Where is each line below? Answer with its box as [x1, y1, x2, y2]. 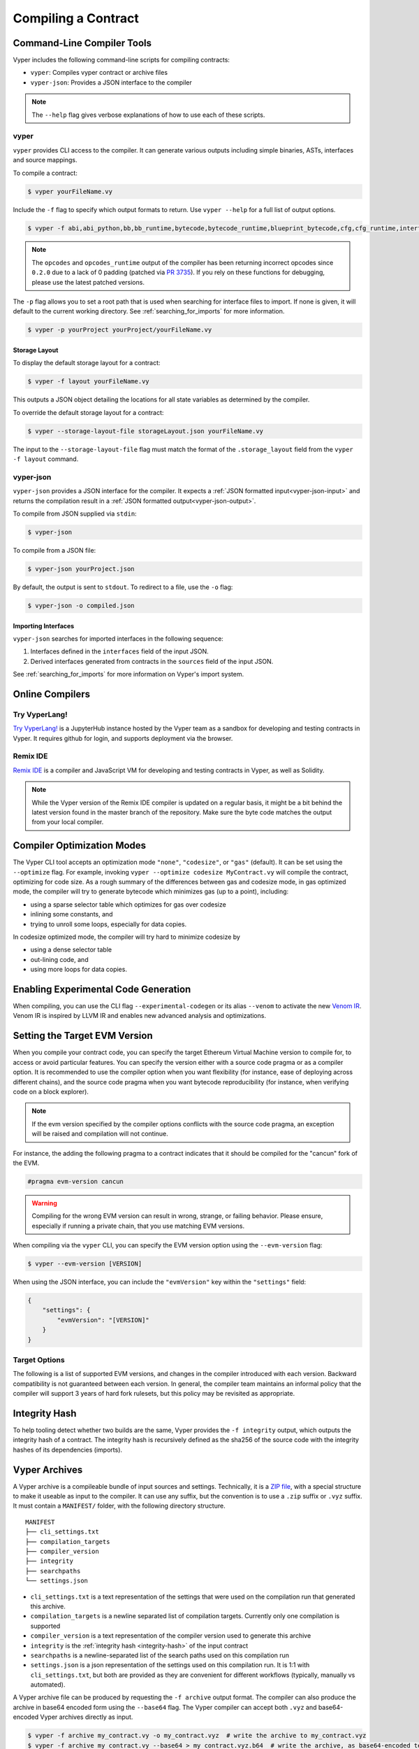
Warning [31, 1198, 57, 1207]
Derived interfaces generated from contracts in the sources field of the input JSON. [30, 657, 274, 665]
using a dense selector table [30, 945, 112, 954]
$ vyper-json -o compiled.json [27, 602, 135, 609]
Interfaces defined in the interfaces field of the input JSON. [30, 647, 209, 656]
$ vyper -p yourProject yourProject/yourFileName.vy [27, 326, 212, 334]
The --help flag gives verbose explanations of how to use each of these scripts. [31, 111, 265, 119]
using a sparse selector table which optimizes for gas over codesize [30, 900, 226, 909]
